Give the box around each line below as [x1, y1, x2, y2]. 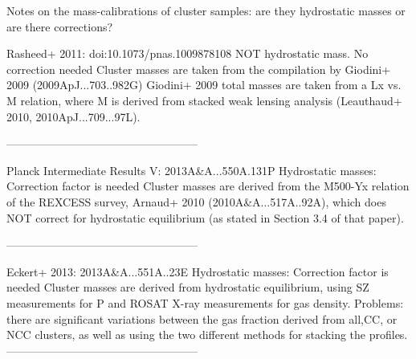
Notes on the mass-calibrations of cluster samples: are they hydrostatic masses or [6, 2, 406, 18]
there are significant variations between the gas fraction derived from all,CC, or [6, 310, 398, 327]
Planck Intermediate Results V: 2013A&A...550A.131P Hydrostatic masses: [6, 161, 377, 178]
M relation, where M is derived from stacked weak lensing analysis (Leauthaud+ [6, 92, 402, 108]
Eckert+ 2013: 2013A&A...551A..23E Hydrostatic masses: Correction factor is [6, 263, 389, 279]
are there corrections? [6, 18, 113, 35]
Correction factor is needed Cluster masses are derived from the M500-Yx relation [6, 177, 410, 194]
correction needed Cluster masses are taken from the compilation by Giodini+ [6, 60, 391, 77]
